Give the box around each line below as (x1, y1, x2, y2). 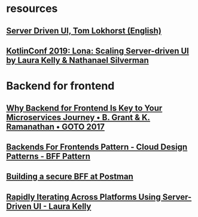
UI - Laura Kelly (33, 201, 92, 211)
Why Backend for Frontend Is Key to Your (6, 103, 163, 113)
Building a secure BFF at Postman (6, 172, 133, 182)
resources (6, 2, 58, 16)
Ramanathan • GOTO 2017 (6, 121, 105, 132)
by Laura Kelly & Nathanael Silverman (6, 55, 149, 65)
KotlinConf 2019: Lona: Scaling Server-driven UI (6, 45, 190, 56)
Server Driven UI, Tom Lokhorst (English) (6, 26, 162, 36)
